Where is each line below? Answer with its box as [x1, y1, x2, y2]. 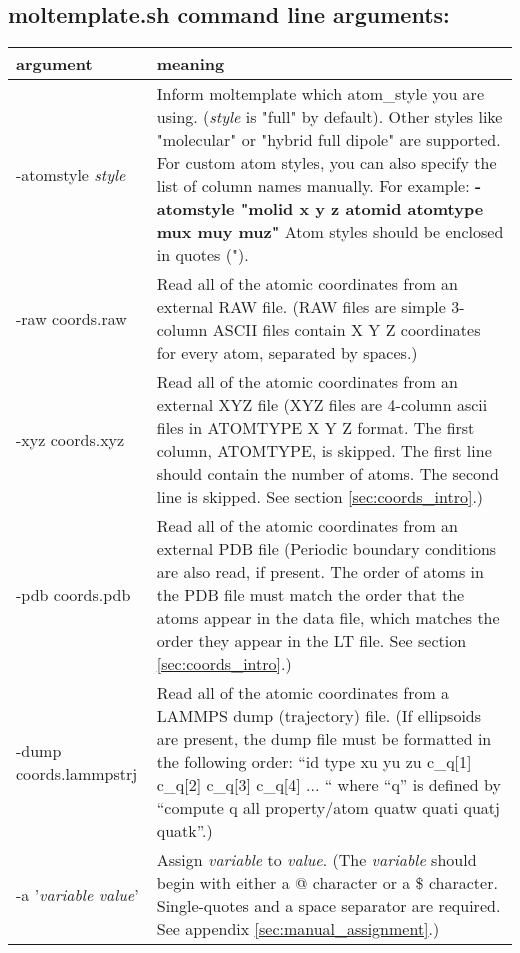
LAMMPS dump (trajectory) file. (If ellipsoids [156, 704, 482, 728]
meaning [156, 52, 225, 76]
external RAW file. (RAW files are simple [156, 295, 446, 319]
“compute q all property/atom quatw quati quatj [156, 796, 500, 820]
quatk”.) [156, 819, 213, 843]
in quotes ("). [156, 243, 249, 267]
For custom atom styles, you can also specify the [156, 151, 497, 175]
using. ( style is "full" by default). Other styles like [156, 105, 503, 129]
